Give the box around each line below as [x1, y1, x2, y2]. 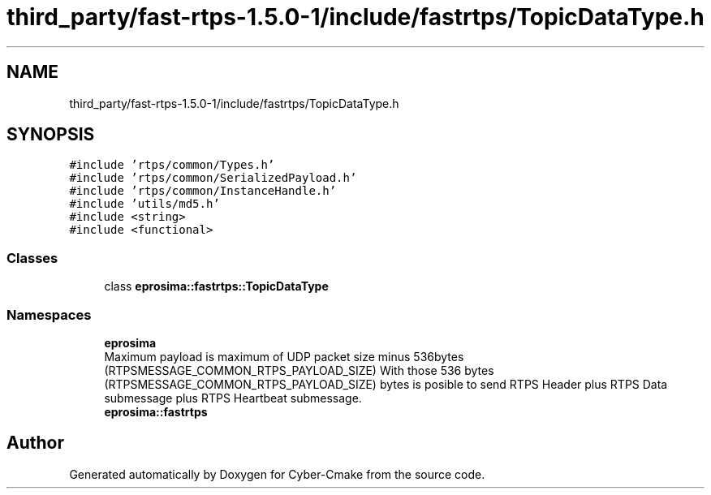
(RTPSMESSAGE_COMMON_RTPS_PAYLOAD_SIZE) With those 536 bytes [104, 363, 494, 377]
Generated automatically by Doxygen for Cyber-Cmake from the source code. [69, 467, 485, 481]
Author [6, 433, 64, 454]
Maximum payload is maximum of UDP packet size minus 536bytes [104, 349, 464, 364]
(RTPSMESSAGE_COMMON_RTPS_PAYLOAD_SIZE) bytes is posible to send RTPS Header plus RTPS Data [104, 377, 668, 391]
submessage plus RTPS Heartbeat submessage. [104, 390, 362, 405]
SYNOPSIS [6, 124, 95, 145]
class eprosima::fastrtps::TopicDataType [104, 279, 329, 294]
